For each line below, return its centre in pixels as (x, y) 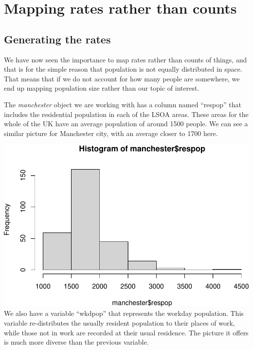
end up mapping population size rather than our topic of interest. (102, 88)
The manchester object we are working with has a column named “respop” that (123, 104)
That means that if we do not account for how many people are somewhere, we (122, 78)
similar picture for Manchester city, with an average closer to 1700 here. (111, 133)
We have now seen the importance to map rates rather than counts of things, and (126, 59)
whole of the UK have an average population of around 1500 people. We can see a (126, 124)
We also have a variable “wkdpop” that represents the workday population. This (124, 313)
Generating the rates (57, 39)
